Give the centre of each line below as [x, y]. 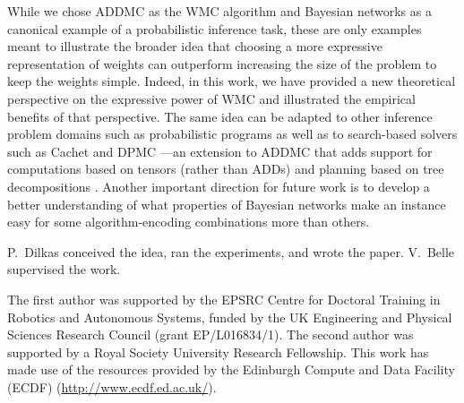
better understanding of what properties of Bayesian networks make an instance [227, 204]
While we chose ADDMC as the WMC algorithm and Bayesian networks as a [219, 11]
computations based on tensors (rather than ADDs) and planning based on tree [226, 169]
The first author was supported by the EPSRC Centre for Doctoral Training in [224, 299]
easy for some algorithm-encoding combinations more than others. [189, 222]
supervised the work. [64, 269]
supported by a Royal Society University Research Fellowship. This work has [218, 352]
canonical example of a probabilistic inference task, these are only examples [215, 28]
